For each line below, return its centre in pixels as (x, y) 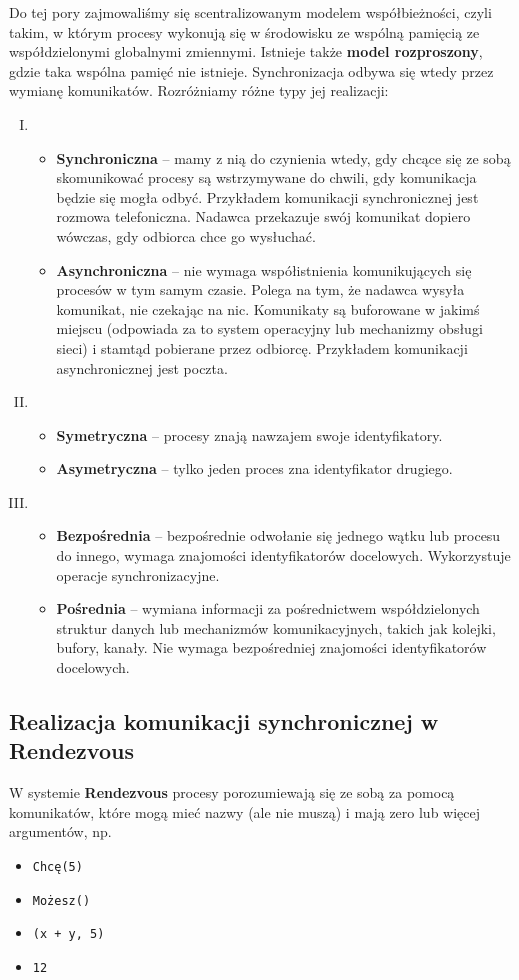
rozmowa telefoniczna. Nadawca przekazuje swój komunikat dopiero (263, 216)
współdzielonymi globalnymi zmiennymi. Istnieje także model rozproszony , (246, 51)
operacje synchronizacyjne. (138, 574)
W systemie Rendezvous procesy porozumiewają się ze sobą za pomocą (232, 792)
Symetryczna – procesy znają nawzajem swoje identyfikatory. (249, 434)
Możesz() (61, 900)
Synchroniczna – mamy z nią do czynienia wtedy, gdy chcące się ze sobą (283, 157)
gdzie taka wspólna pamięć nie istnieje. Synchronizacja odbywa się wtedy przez (251, 70)
